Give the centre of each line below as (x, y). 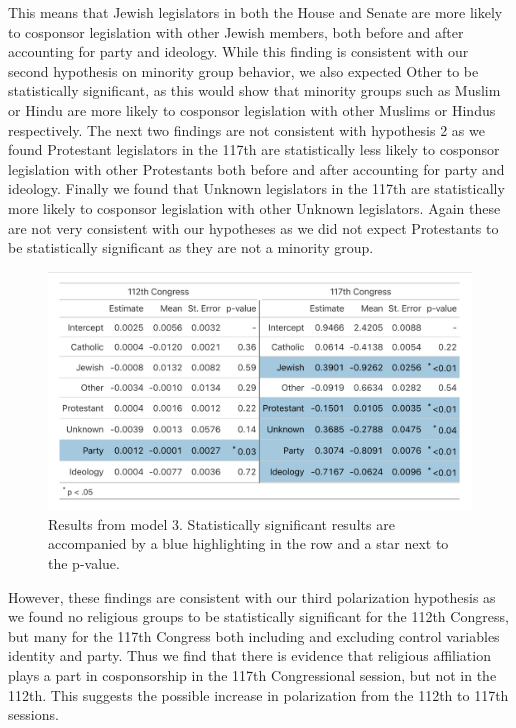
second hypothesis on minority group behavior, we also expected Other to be (243, 70)
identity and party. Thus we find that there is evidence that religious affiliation (249, 655)
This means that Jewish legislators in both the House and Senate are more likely (255, 12)
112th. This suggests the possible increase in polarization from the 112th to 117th (258, 694)
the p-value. (84, 563)
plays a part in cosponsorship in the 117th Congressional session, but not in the (252, 674)
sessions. (33, 714)
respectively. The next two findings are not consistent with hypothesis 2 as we (246, 129)
